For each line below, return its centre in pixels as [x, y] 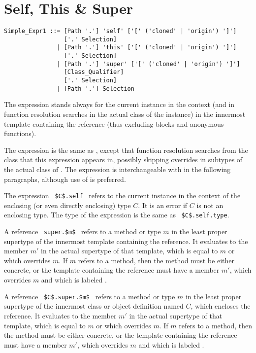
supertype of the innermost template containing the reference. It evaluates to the [126, 241]
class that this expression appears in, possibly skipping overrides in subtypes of [123, 159]
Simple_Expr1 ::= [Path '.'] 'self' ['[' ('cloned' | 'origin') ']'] [120, 31]
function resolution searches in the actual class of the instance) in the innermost [125, 114]
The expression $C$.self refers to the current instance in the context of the [122, 195]
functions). [20, 133]
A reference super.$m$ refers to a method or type [82, 231]
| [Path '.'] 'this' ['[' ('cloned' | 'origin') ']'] [147, 48]
